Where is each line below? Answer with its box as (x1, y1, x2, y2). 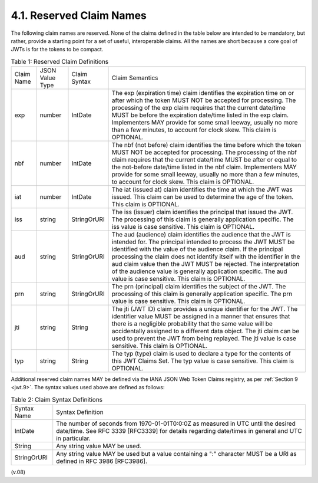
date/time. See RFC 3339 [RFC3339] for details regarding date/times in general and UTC (56, 427, 303, 435)
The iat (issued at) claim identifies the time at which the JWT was (111, 186, 293, 194)
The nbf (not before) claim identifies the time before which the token (111, 141, 302, 149)
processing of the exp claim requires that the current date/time (111, 104, 286, 112)
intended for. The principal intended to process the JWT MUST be (111, 238, 295, 246)
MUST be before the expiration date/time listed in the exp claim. (111, 111, 289, 119)
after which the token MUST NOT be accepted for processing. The (111, 96, 296, 104)
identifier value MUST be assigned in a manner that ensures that (111, 313, 290, 321)
